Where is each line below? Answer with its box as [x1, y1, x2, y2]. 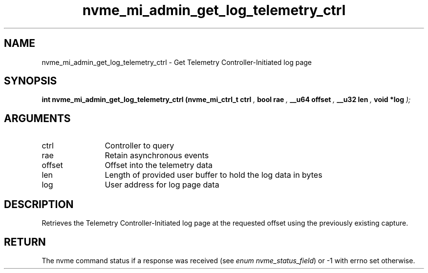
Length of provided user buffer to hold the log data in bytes [105, 170, 322, 180]
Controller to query [105, 141, 174, 151]
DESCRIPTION [4, 198, 74, 210]
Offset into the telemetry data [105, 160, 213, 170]
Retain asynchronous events [105, 150, 209, 161]
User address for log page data [105, 180, 219, 190]
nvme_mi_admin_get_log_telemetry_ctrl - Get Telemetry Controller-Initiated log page [42, 58, 312, 66]
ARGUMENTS [4, 112, 71, 125]
